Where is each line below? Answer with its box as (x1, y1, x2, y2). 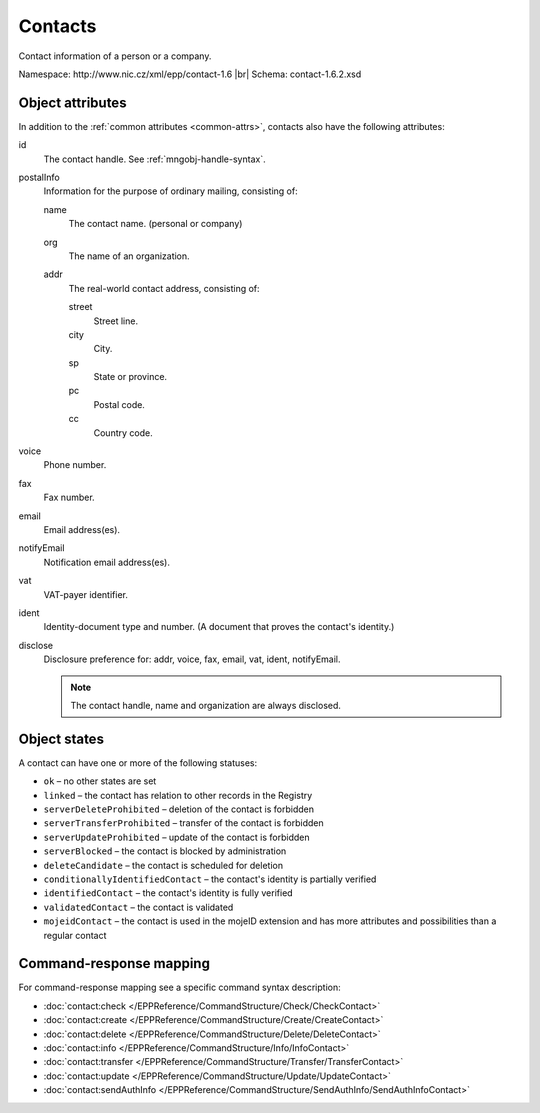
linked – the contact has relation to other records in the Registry (43, 789, 313, 801)
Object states (18, 730, 105, 747)
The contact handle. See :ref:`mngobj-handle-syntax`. (43, 153, 266, 165)
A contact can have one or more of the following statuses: (18, 756, 258, 769)
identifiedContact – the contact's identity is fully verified (43, 887, 294, 899)
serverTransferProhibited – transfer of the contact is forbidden (43, 817, 324, 829)
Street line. (93, 315, 139, 327)
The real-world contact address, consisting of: (68, 282, 260, 294)
